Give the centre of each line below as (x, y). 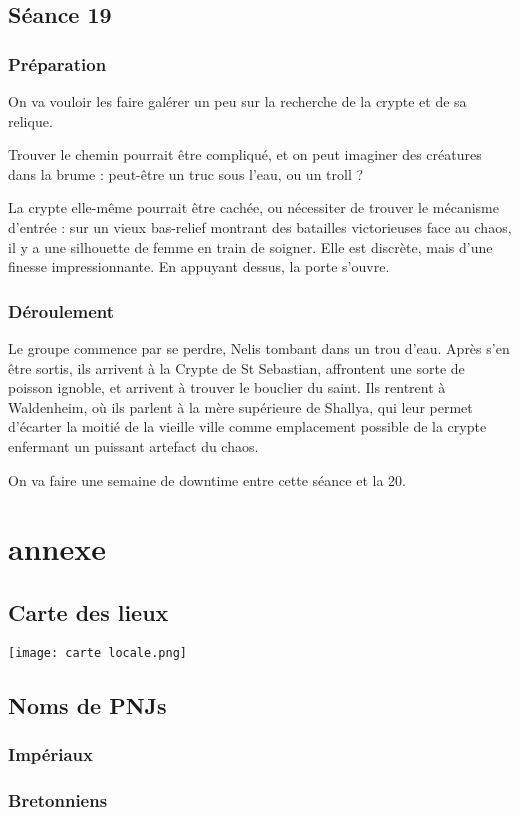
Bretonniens (58, 799)
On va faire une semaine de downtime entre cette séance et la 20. (207, 479)
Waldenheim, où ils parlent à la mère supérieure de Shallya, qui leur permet (240, 406)
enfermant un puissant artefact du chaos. (133, 445)
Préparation (57, 63)
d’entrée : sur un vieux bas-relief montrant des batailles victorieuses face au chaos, (260, 226)
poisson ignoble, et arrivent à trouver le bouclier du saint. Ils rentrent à (227, 387)
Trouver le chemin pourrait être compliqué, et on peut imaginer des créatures (245, 154)
